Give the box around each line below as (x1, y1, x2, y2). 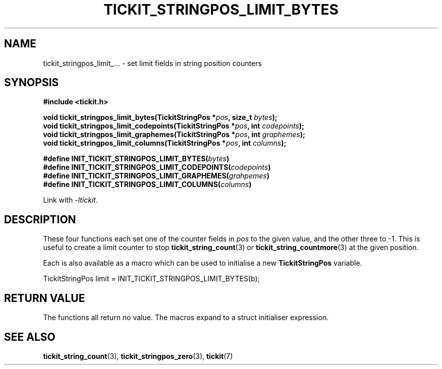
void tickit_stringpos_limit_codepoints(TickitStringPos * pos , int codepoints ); (43, 121, 304, 131)
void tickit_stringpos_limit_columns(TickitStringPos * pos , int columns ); (43, 139, 287, 148)
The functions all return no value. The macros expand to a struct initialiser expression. (43, 313, 329, 322)
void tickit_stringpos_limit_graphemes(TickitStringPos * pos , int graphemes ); (43, 130, 305, 139)
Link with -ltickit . (43, 196, 98, 205)
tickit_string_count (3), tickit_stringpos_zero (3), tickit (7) (43, 351, 233, 360)
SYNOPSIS (4, 76, 59, 89)
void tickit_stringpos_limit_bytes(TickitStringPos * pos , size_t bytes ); (43, 113, 278, 122)
